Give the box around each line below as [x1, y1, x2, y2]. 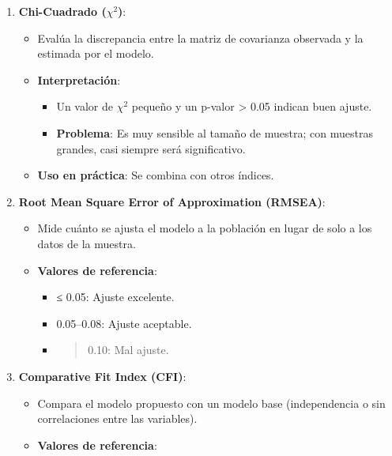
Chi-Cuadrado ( [18, 3, 107, 19]
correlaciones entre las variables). [37, 410, 198, 427]
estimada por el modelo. [37, 45, 154, 62]
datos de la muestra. [37, 235, 136, 251]
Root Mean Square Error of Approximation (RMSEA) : [18, 193, 326, 209]
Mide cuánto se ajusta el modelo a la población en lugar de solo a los [37, 220, 372, 236]
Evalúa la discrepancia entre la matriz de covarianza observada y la [37, 29, 364, 46]
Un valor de [56, 98, 113, 115]
